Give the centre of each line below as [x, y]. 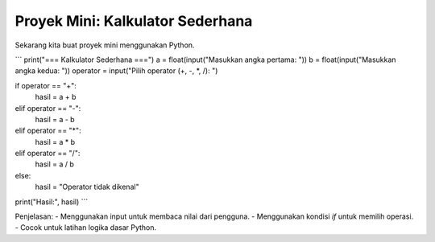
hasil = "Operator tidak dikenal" [87, 187]
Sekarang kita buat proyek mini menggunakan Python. [105, 45]
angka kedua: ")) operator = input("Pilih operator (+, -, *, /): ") [116, 71]
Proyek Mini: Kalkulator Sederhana [134, 21]
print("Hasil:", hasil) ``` [52, 202]
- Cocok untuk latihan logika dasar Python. [86, 228]
